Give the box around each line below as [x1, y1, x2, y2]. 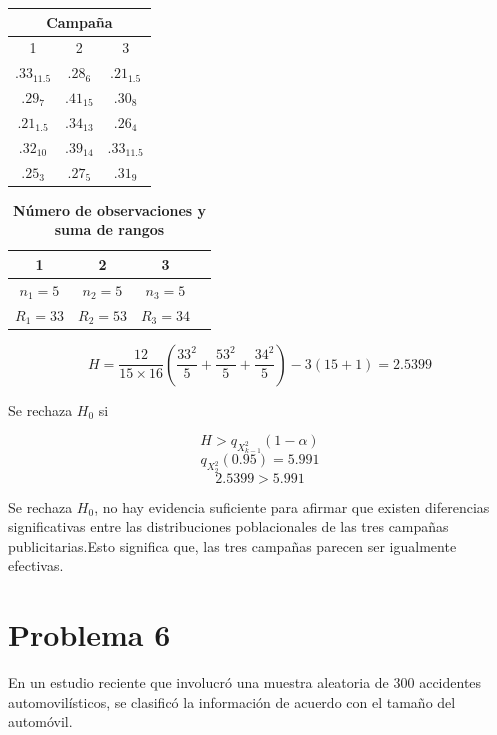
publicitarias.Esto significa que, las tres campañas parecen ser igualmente [8, 535, 457, 556]
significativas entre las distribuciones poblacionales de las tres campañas [8, 516, 449, 537]
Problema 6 [8, 614, 171, 655]
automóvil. [8, 711, 73, 732]
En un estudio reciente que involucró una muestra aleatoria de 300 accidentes [8, 672, 482, 693]
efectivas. [8, 555, 64, 576]
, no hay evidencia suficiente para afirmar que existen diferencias [94, 496, 490, 517]
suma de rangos [54, 219, 165, 240]
